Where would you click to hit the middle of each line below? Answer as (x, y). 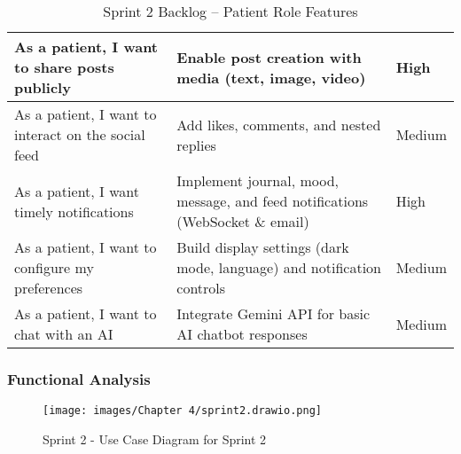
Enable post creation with (269, 57)
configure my (54, 267)
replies (196, 145)
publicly (43, 87)
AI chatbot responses (242, 334)
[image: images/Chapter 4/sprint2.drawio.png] (182, 411)
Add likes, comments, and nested (279, 124)
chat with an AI (64, 334)
